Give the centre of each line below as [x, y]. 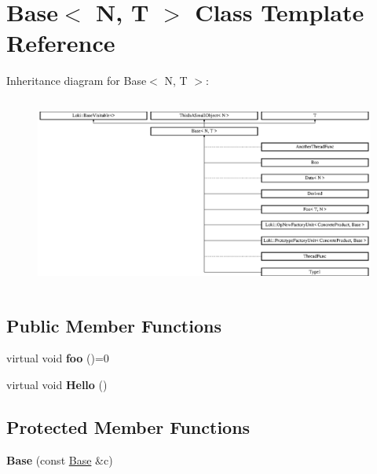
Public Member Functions [114, 325]
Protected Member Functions [128, 427]
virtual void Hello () [57, 385]
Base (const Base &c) [60, 459]
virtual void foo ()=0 [58, 358]
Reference [61, 43]
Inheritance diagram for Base [77, 81]
